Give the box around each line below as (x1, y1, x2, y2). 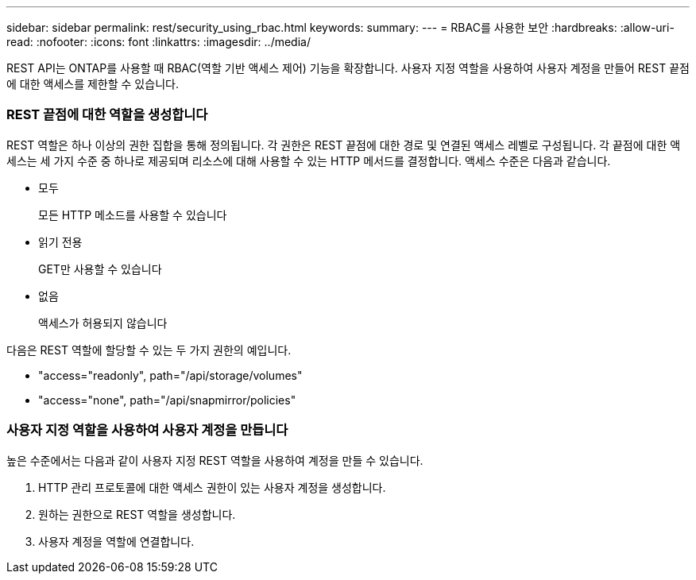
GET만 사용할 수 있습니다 (38, 261, 162, 276)
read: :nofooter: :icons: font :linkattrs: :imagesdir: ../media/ (6, 35, 311, 48)
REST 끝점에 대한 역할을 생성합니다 (6, 106, 208, 123)
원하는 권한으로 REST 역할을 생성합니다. (38, 507, 236, 521)
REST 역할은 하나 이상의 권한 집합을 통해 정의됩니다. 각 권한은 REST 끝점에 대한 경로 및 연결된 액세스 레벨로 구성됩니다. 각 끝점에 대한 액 (6, 137, 681, 152)
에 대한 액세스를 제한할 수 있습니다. (6, 77, 179, 91)
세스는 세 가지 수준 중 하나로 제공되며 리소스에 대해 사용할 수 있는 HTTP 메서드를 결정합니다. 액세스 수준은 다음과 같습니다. (6, 153, 611, 168)
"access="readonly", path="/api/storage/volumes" (38, 368, 303, 382)
